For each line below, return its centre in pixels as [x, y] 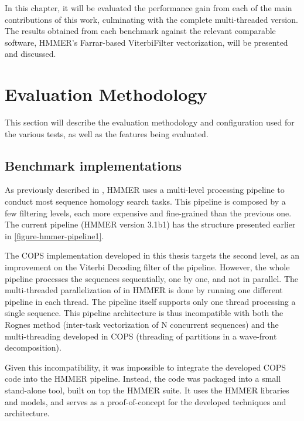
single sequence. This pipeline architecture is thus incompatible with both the [144, 313]
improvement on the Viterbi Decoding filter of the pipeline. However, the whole [147, 267]
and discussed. [30, 54]
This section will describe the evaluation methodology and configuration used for [150, 122]
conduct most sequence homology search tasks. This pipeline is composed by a [145, 201]
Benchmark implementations [93, 165]
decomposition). [33, 347]
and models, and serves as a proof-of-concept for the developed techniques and [146, 401]
